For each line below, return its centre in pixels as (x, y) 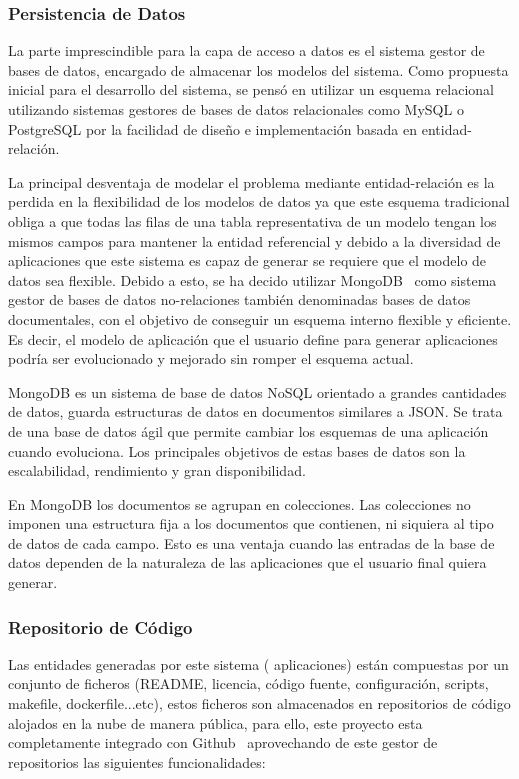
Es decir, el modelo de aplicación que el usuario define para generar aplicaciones (253, 338)
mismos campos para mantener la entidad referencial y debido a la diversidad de (254, 240)
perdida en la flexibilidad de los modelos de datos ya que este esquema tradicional (259, 201)
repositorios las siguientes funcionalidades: (137, 761)
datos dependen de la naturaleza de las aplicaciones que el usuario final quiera (247, 562)
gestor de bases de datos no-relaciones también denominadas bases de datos (239, 299)
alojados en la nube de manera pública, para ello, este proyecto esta (215, 722)
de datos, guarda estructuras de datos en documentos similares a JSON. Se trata (255, 411)
